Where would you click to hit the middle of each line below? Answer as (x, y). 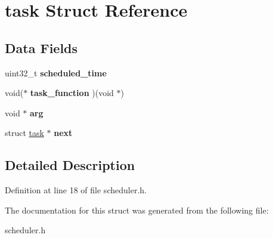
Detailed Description (70, 165)
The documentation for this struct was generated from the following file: (137, 210)
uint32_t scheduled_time (56, 72)
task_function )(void (72, 93)
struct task (24, 133)
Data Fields (41, 47)
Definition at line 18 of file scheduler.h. (76, 190)
